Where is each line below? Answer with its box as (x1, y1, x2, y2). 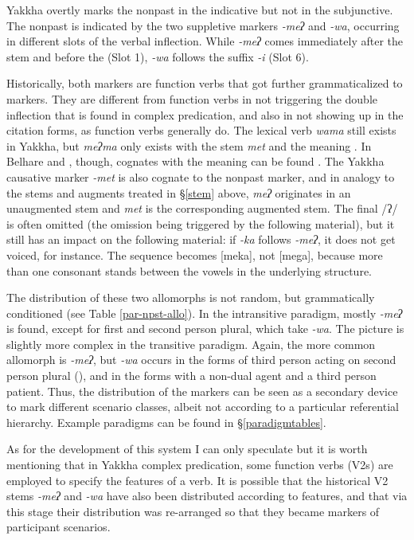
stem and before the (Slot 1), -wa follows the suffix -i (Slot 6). (6, 48, 309, 65)
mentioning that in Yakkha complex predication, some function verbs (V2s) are (6, 456, 393, 473)
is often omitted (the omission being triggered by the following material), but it (6, 215, 395, 232)
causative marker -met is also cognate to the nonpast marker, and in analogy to (6, 168, 395, 185)
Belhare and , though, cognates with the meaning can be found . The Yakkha (6, 153, 385, 170)
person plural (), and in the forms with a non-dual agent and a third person (6, 367, 377, 384)
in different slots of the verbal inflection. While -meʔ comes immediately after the (6, 33, 404, 49)
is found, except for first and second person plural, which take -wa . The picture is (6, 320, 404, 337)
